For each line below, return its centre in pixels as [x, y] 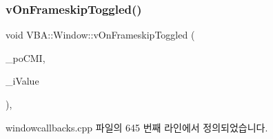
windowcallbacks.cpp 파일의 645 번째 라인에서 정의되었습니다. [137, 127]
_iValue [22, 81]
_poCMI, [26, 57]
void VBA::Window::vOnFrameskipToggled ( [100, 35]
